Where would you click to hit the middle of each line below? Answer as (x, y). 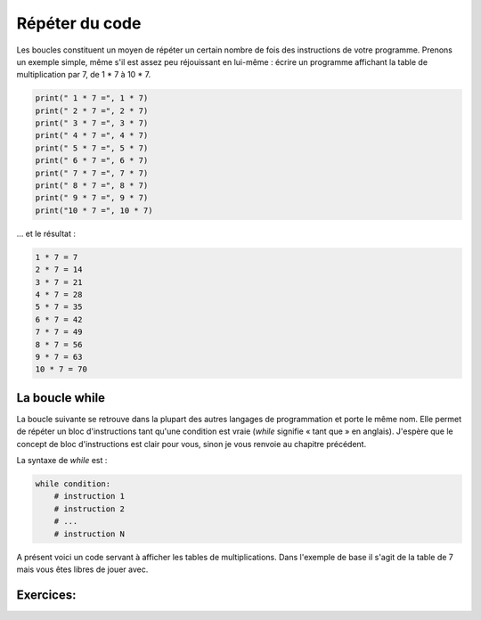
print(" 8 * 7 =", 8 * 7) (92, 186)
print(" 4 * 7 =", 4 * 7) (92, 135)
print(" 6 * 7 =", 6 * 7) (92, 161)
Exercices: (46, 595)
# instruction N (89, 534)
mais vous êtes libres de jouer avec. (82, 569)
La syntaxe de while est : (62, 460)
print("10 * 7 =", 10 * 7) (94, 210)
